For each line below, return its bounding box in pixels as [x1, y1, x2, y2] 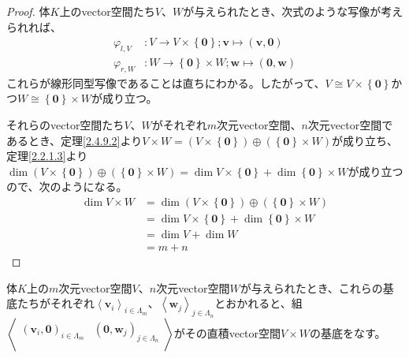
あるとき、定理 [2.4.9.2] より [6, 132, 143, 148]
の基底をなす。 [310, 324, 386, 341]
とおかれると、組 [214, 295, 303, 311]
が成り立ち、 [332, 132, 399, 148]
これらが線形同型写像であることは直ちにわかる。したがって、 [6, 74, 325, 91]
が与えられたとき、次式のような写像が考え [183, 3, 403, 19]
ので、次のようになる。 [6, 178, 128, 195]
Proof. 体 [6, 3, 50, 19]
